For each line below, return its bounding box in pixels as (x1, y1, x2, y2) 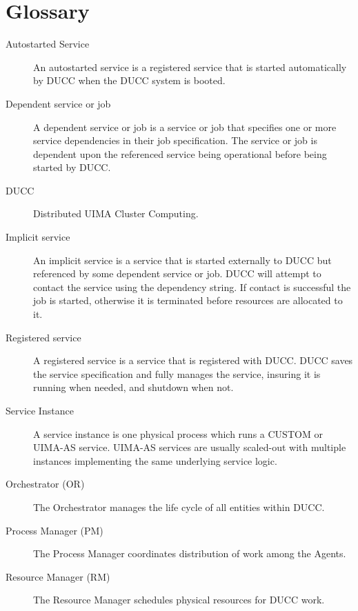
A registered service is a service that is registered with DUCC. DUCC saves (33, 353, 353, 368)
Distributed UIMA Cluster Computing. (33, 206, 199, 221)
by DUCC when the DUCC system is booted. (33, 73, 226, 88)
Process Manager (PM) (6, 523, 103, 537)
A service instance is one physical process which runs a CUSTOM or (33, 426, 323, 441)
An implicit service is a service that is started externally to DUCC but (33, 252, 332, 267)
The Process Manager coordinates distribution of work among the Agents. (33, 546, 346, 561)
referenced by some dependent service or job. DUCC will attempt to (33, 266, 321, 281)
